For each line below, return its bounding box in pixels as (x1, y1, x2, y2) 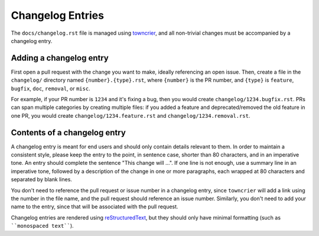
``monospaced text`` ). (11, 222, 74, 230)
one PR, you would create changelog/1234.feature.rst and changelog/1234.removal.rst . (11, 112, 250, 119)
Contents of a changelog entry (11, 127, 126, 138)
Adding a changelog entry (11, 53, 109, 63)
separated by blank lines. (11, 176, 72, 183)
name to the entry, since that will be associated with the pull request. (11, 203, 178, 210)
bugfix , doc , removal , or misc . (11, 85, 91, 92)
